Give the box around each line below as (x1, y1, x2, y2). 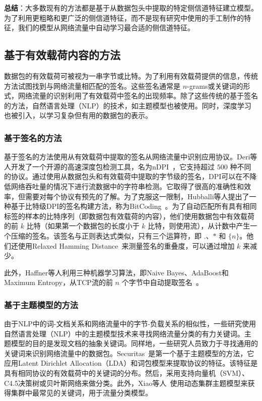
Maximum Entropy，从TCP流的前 (4, 277, 113, 288)
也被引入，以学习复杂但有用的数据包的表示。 (4, 110, 152, 121)
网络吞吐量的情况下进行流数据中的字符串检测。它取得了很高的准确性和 (11, 181, 244, 191)
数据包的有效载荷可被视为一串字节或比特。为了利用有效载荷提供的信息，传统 (4, 70, 258, 81)
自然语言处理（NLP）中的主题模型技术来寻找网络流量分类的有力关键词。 (4, 328, 244, 338)
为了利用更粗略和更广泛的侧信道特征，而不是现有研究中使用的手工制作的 (4, 12, 244, 23)
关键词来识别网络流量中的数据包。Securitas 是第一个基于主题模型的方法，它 (4, 348, 254, 358)
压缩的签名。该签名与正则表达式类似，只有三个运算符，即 (11, 230, 202, 241)
